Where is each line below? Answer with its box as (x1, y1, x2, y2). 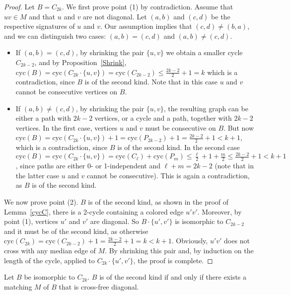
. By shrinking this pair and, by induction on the (105, 245, 254, 256)
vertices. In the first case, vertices (15, 122, 118, 133)
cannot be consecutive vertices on (15, 86, 118, 96)
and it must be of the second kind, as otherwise (4, 225, 148, 236)
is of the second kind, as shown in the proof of (88, 196, 229, 207)
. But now (223, 122, 254, 133)
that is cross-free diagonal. (59, 281, 139, 292)
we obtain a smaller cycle (166, 47, 243, 58)
